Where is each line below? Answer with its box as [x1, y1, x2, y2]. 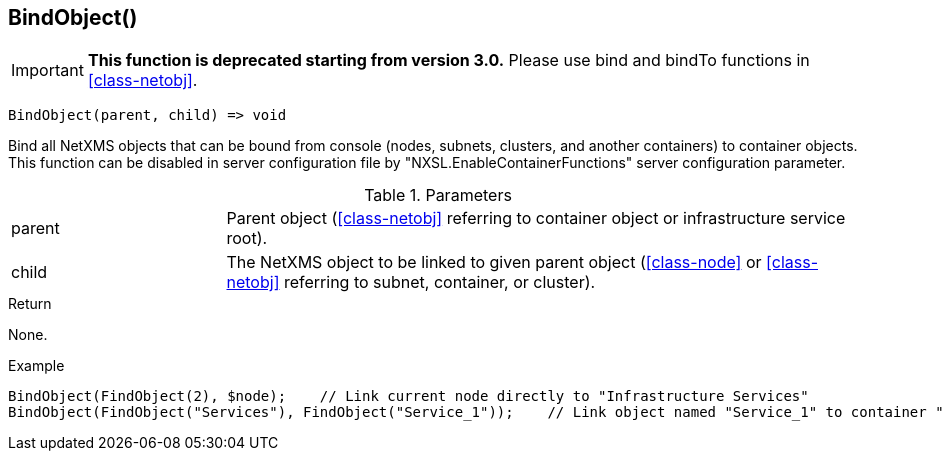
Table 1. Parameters [364, 185, 512, 206]
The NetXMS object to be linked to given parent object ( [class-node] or [226, 252, 762, 273]
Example [8, 357, 65, 375]
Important [11, 60, 84, 81]
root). [226, 228, 268, 249]
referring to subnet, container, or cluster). [283, 272, 596, 293]
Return [8, 295, 52, 313]
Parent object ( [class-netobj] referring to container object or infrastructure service [226, 208, 846, 229]
